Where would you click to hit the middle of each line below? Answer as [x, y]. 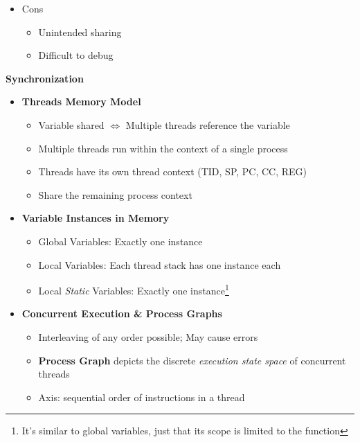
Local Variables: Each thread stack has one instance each [160, 264]
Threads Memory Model [81, 101]
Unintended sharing [80, 32]
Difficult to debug [76, 55]
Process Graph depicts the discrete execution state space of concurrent [192, 360]
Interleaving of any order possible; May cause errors [148, 336]
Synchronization [45, 78]
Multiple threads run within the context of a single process [163, 148]
